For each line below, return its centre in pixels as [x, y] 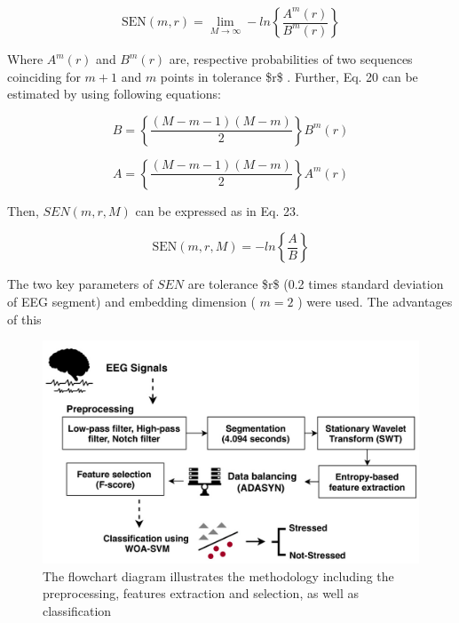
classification [77, 610]
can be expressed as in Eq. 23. [217, 210]
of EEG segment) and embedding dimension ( [131, 301]
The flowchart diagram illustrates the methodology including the [218, 575]
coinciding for [44, 76]
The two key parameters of [80, 284]
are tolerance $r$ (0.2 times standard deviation [316, 284]
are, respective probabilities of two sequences [291, 59]
